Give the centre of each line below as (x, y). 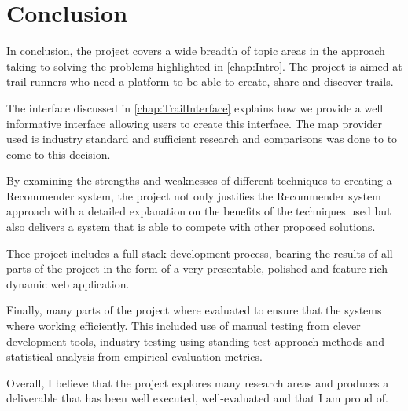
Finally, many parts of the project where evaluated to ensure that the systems (194, 310)
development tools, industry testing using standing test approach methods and (195, 341)
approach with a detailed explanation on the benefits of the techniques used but (199, 211)
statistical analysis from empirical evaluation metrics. (134, 356)
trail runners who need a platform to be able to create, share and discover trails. (200, 81)
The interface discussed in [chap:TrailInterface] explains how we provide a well (195, 107)
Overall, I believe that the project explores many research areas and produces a (198, 382)
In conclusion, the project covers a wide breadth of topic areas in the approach (196, 51)
